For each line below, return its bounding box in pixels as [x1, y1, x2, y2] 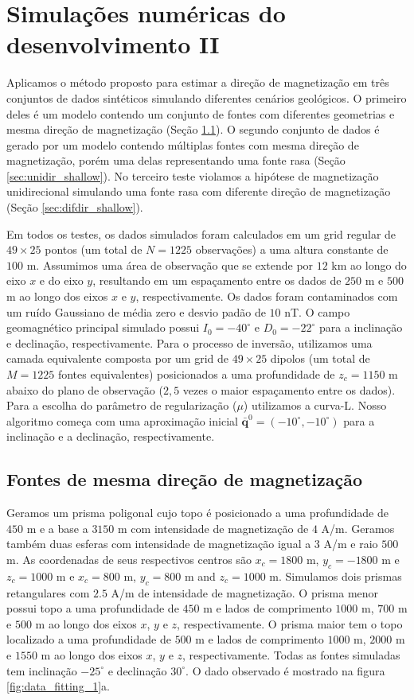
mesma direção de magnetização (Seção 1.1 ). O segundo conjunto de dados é [6, 121, 380, 138]
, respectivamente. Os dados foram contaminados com [135, 288, 398, 305]
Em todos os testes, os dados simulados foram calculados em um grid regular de [6, 225, 396, 242]
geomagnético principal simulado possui [6, 319, 200, 336]
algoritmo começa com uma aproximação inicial [6, 412, 238, 429]
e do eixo [39, 272, 84, 289]
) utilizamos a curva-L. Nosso [243, 397, 387, 414]
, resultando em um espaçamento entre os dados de [92, 272, 342, 289]
